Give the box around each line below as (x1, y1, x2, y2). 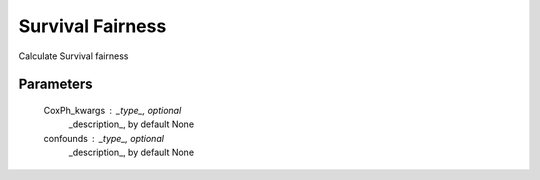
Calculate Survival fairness (18, 50, 129, 62)
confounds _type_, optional (43, 132, 165, 144)
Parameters (18, 76, 93, 93)
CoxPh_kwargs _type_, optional (43, 104, 182, 116)
